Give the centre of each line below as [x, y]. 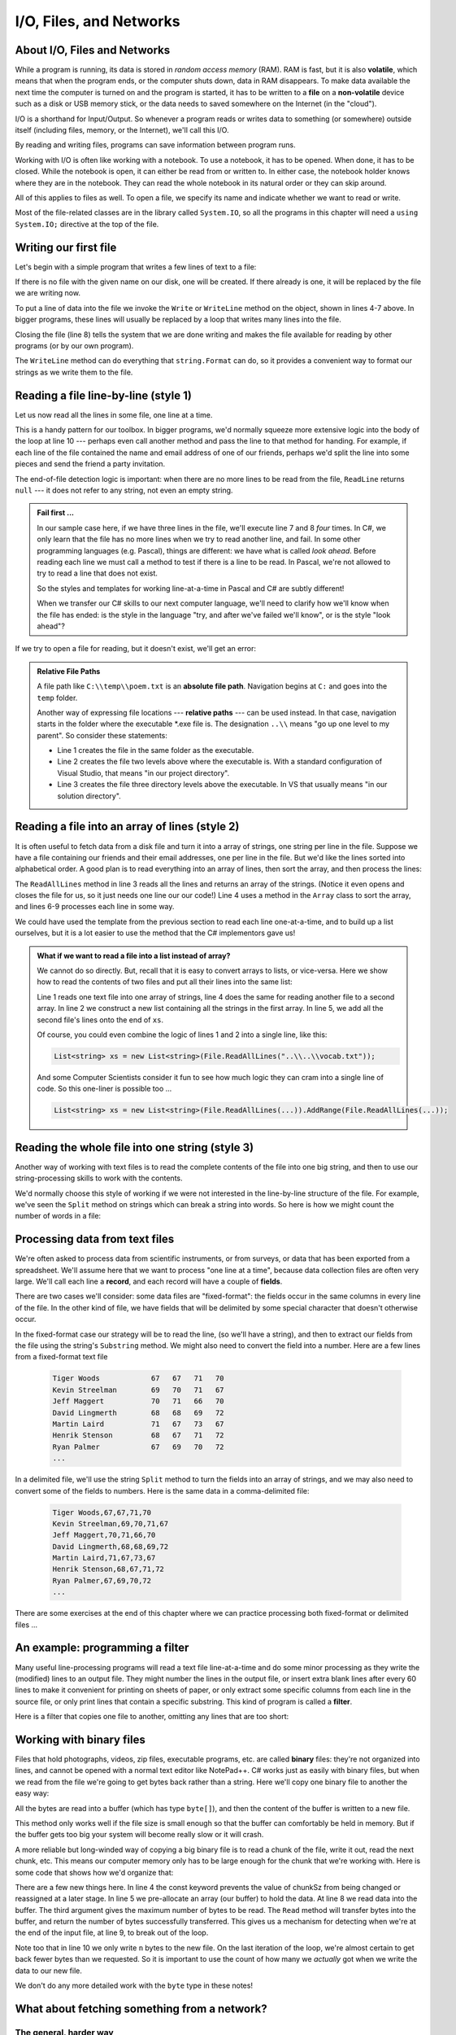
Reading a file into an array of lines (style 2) [127, 827]
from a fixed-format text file [61, 1357]
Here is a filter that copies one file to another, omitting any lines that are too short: [152, 1717]
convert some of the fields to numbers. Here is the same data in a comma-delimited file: [162, 1490]
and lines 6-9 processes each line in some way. [95, 907]
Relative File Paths [69, 671]
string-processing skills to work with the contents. [99, 1178]
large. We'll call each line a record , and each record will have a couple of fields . [149, 1281]
